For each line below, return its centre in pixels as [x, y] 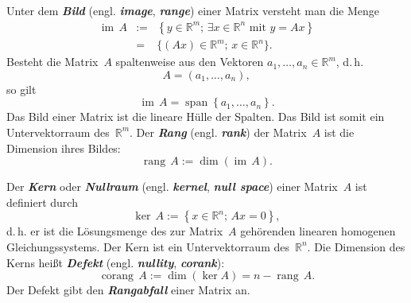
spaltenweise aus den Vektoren [190, 62]
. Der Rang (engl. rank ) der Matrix [218, 132]
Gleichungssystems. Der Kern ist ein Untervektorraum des [148, 246]
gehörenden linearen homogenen [318, 231]
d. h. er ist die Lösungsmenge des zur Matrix [115, 231]
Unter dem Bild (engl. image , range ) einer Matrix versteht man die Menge [193, 10]
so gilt [21, 89]
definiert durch [42, 202]
